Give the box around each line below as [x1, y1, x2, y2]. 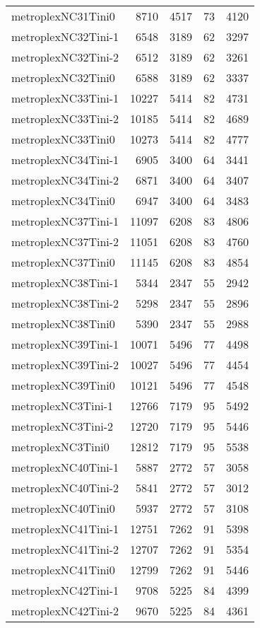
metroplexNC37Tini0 [11, 254, 115, 270]
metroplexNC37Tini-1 [11, 213, 119, 229]
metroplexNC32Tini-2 [11, 49, 119, 65]
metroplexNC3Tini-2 [11, 418, 114, 434]
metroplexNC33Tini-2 [11, 110, 119, 127]
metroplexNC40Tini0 [11, 500, 115, 516]
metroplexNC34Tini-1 [11, 151, 119, 168]
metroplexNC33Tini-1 [11, 90, 119, 106]
